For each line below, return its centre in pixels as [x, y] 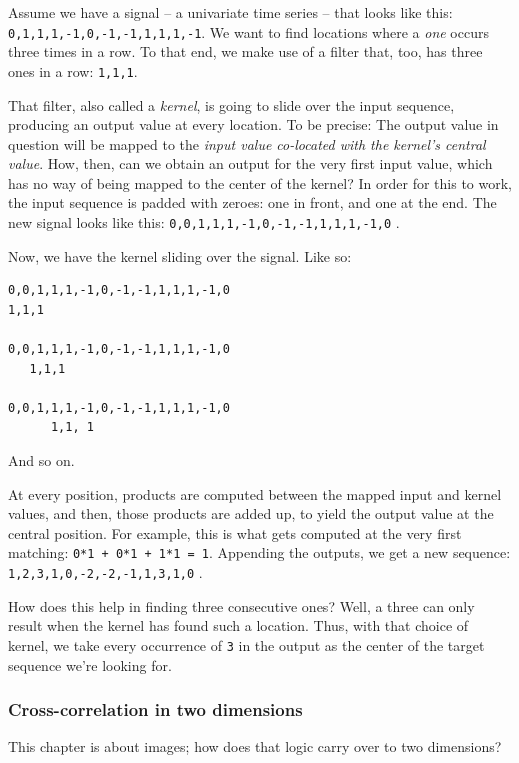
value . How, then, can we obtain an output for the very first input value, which [250, 163]
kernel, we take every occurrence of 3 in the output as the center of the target [246, 644]
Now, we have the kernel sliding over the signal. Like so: [180, 255]
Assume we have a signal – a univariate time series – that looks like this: [230, 12]
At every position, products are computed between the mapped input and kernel [255, 493]
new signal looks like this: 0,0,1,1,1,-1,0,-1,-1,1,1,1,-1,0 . [204, 222]
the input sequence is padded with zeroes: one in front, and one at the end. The [252, 202]
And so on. [41, 460]
